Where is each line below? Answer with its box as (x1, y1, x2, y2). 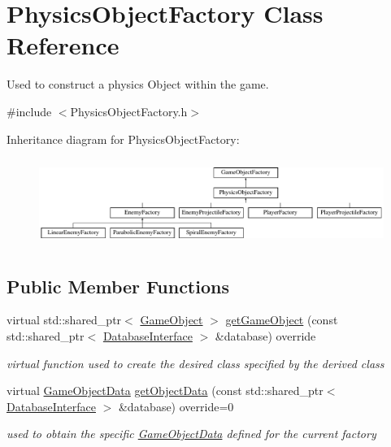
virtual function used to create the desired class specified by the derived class (7, 354, 384, 371)
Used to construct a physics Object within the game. (7, 76, 269, 93)
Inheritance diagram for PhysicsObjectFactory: (7, 130, 240, 147)
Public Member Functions (7, 273, 229, 298)
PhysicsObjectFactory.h (70, 102, 188, 119)
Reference (7, 28, 119, 62)
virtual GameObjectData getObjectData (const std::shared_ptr (7, 382, 324, 399)
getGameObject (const (225, 311, 338, 328)
